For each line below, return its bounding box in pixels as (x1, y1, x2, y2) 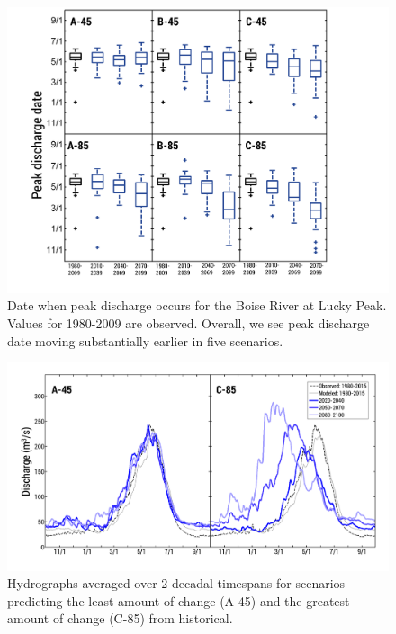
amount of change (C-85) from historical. (7, 609, 233, 628)
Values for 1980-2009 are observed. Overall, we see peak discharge (7, 314, 370, 333)
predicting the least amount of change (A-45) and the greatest (7, 591, 350, 610)
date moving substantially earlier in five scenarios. (7, 331, 283, 350)
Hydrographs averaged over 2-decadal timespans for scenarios (7, 574, 346, 593)
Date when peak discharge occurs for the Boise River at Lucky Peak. (7, 296, 387, 315)
